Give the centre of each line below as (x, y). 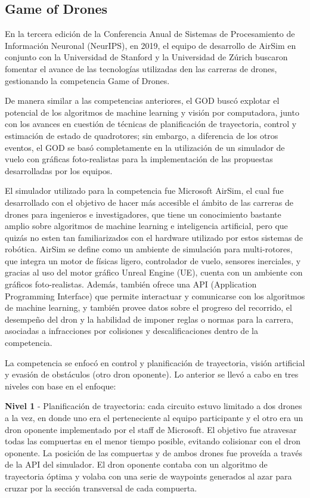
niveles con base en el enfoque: (61, 386)
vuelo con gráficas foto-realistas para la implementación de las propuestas (139, 159)
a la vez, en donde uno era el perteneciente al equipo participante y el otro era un (154, 418)
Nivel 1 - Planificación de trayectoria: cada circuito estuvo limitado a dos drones (154, 406)
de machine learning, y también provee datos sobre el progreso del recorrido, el (148, 307)
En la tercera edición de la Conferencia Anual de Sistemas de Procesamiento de (150, 34)
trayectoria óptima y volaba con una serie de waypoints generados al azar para (148, 476)
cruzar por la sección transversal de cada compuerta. (101, 488)
